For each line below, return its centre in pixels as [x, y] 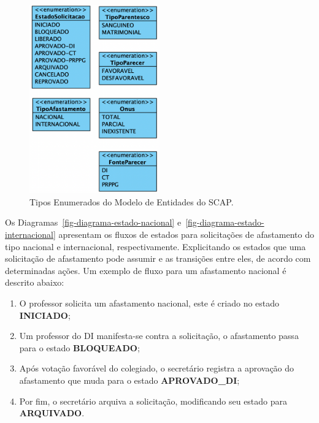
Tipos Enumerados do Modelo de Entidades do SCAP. [132, 201]
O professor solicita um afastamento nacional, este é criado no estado [149, 303]
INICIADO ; [45, 315]
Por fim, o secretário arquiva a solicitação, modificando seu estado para [153, 401]
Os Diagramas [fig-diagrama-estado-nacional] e [93, 222]
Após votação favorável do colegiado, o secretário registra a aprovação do [157, 368]
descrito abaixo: [35, 282]
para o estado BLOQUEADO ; [79, 347]
